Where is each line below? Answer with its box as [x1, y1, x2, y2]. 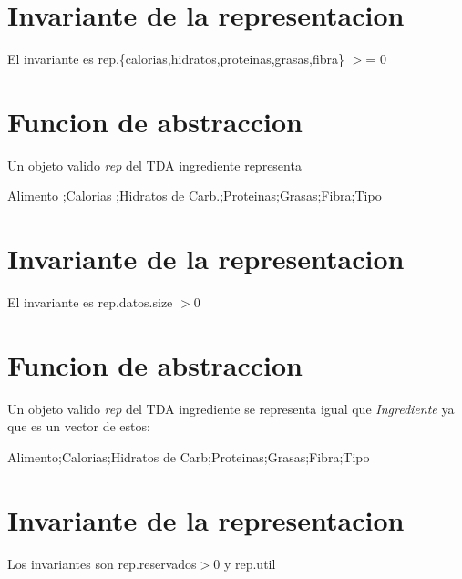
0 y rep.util [213, 553, 276, 573]
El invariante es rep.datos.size [7, 293, 173, 312]
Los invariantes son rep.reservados [7, 553, 197, 573]
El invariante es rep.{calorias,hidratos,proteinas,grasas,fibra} [7, 49, 345, 68]
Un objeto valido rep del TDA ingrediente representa [7, 155, 302, 174]
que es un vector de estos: [7, 417, 150, 436]
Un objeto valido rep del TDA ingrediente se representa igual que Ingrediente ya [7, 398, 455, 418]
